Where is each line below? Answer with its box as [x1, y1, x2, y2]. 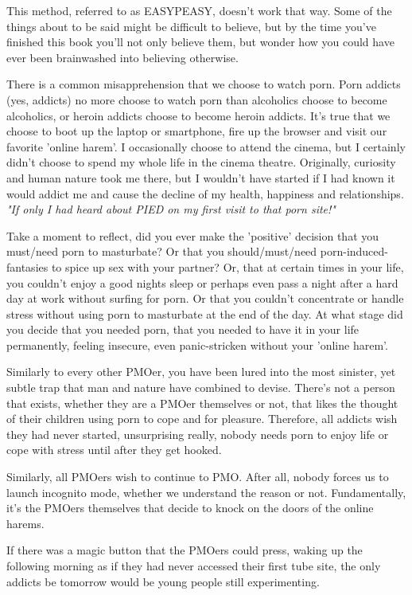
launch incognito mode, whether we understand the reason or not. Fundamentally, [6, 483, 406, 500]
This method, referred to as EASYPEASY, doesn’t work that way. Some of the [6, 2, 392, 18]
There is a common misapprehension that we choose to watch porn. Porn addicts [6, 76, 401, 92]
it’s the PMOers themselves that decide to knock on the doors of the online [6, 499, 374, 516]
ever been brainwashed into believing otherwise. [6, 49, 239, 65]
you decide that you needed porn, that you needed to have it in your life [6, 321, 360, 338]
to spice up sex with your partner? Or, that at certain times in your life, [51, 258, 404, 275]
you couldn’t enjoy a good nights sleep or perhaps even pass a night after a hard [6, 274, 398, 291]
